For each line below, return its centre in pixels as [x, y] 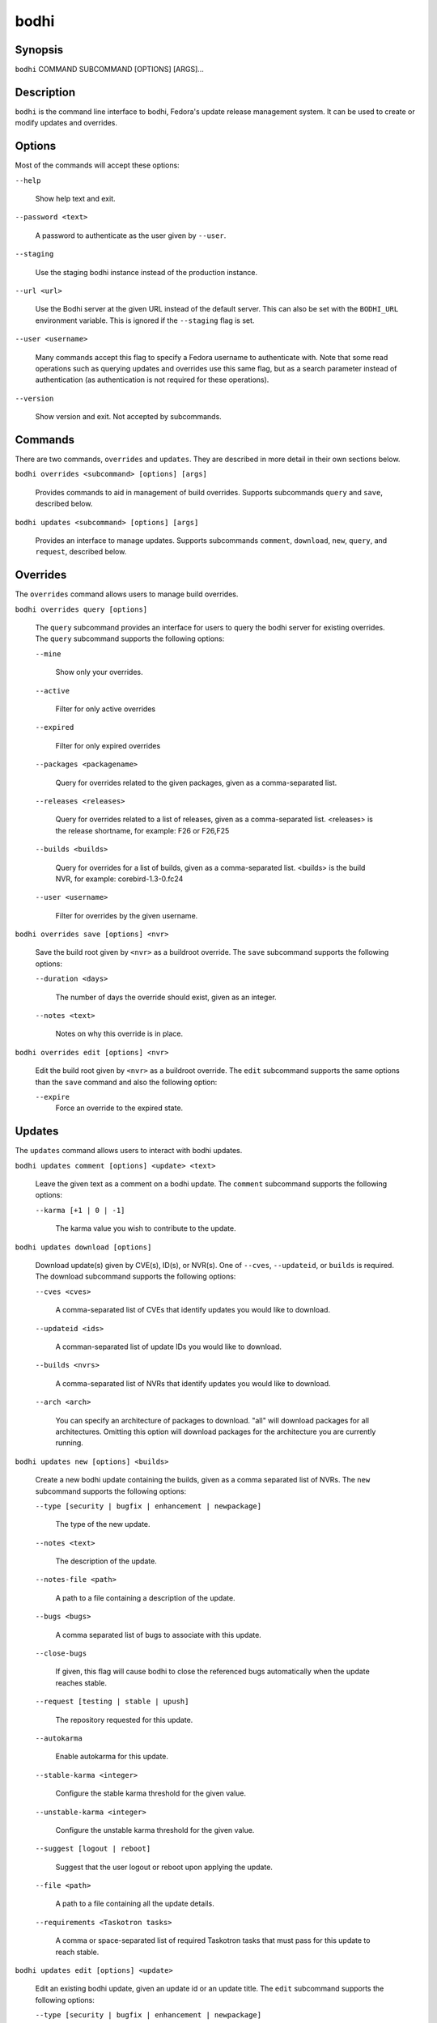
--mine [48, 654]
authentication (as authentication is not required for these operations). [152, 380]
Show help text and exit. [75, 199]
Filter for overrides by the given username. [127, 915]
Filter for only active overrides [106, 709]
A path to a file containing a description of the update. [145, 1597]
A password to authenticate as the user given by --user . [131, 235]
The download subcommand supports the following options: [136, 1277]
